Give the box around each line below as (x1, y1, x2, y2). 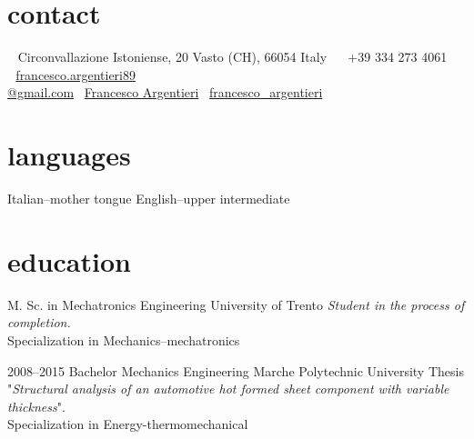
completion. (7, 313, 71, 332)
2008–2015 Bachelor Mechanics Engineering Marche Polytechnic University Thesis (7, 361, 464, 380)
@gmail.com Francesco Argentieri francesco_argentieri (7, 83, 323, 102)
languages (7, 136, 131, 174)
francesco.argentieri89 (15, 65, 136, 84)
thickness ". (7, 396, 66, 415)
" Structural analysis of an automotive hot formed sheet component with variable (7, 379, 449, 398)
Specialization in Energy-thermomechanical (7, 414, 248, 434)
